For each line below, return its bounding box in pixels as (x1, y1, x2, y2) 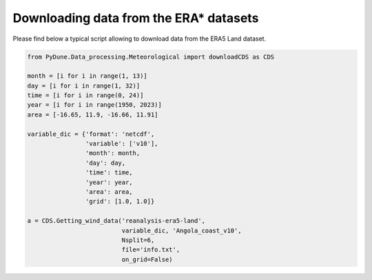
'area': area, (85, 188, 134, 196)
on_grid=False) (121, 255, 173, 263)
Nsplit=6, (121, 236, 155, 244)
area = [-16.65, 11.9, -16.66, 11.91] (27, 110, 158, 119)
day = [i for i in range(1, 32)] (27, 81, 141, 90)
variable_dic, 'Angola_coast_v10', (121, 226, 242, 234)
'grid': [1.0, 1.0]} (85, 197, 155, 206)
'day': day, (85, 159, 126, 167)
